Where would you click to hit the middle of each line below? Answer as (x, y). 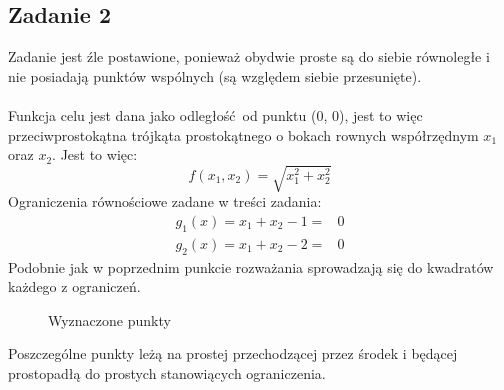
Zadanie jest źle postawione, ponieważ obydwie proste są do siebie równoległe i (249, 56)
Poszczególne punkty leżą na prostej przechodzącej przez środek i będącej (233, 353)
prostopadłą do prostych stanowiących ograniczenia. (167, 372)
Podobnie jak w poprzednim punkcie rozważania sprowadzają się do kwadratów (251, 266)
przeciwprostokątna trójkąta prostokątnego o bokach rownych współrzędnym (243, 134)
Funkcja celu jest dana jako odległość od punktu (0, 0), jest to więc (215, 114)
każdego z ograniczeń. (74, 286)
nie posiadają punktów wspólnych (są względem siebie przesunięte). (215, 75)
